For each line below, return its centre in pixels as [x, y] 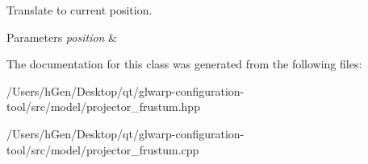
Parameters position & [62, 37]
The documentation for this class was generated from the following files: [184, 64]
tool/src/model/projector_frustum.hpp [103, 107]
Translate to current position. [79, 10]
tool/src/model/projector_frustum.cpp [103, 149]
